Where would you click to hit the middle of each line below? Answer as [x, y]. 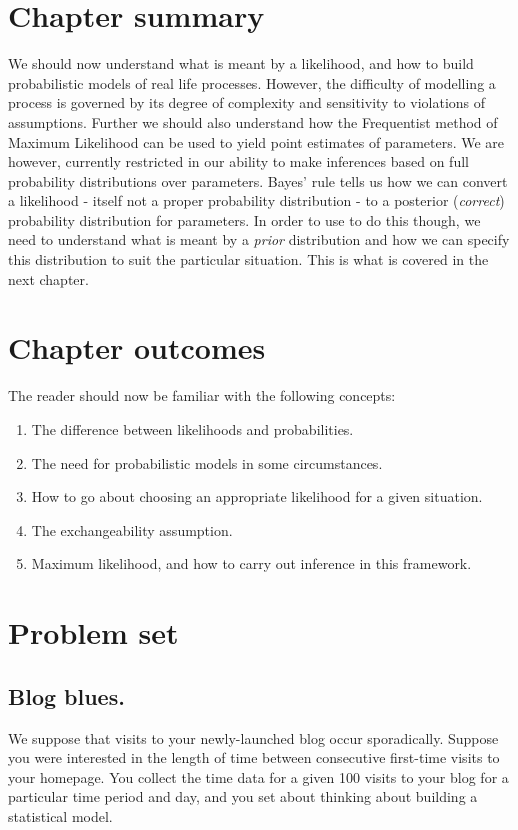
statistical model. [60, 815]
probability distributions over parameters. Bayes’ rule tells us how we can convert [258, 180]
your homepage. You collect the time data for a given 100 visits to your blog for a [258, 776]
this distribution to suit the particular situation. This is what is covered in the [248, 259]
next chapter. [48, 278]
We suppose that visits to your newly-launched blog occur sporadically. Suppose [253, 737]
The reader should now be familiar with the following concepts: [202, 395]
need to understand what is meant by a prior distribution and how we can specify [259, 239]
